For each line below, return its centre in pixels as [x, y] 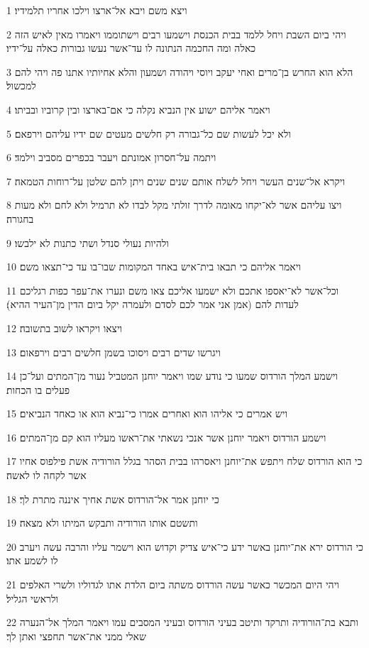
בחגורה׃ [20, 218]
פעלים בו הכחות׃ [38, 389]
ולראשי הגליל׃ [33, 598]
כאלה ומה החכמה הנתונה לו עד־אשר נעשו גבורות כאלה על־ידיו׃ [131, 48]
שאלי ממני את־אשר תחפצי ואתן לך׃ [76, 636]
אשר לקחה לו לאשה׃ [46, 475]
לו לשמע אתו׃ [32, 560]
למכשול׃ [21, 86]
